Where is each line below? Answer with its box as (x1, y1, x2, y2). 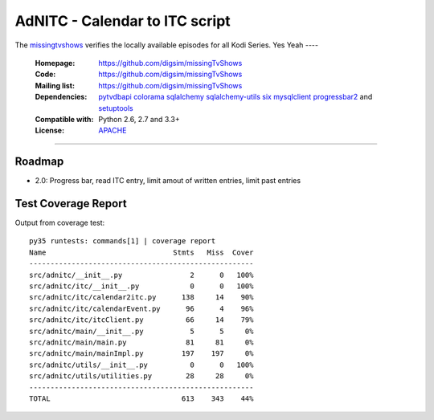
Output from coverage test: (14, 218, 105, 228)
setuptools (98, 103, 133, 112)
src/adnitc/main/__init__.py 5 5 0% (29, 326, 254, 336)
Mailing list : (35, 80, 76, 90)
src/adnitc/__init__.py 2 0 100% (29, 270, 254, 279)
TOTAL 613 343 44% (29, 393, 254, 403)
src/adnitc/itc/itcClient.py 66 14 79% (29, 316, 254, 324)
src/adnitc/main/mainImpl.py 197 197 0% (29, 349, 254, 358)
